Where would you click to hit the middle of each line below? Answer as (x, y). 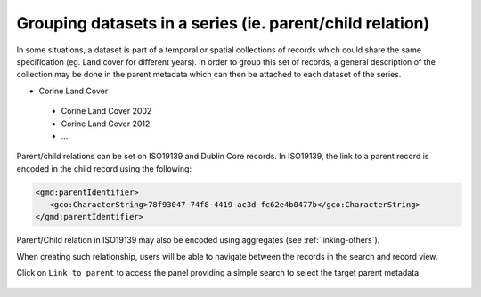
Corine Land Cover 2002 (106, 111)
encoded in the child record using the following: (104, 168)
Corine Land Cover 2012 (106, 124)
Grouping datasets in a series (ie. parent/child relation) (223, 23)
